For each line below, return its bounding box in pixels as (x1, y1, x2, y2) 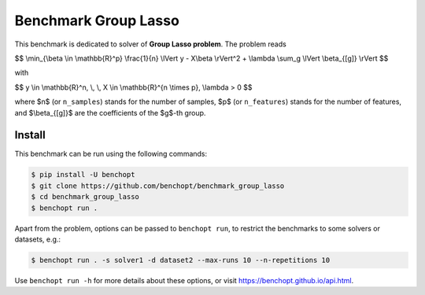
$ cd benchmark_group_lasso (31, 193, 139, 201)
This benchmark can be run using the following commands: (14, 149, 208, 159)
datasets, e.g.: (14, 234, 61, 244)
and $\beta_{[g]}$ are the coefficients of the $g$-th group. (14, 108, 206, 117)
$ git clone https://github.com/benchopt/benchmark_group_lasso (31, 181, 285, 190)
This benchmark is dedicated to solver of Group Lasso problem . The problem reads (14, 39, 286, 49)
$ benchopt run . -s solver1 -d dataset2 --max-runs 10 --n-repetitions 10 (31, 256, 331, 264)
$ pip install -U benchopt (31, 170, 135, 179)
